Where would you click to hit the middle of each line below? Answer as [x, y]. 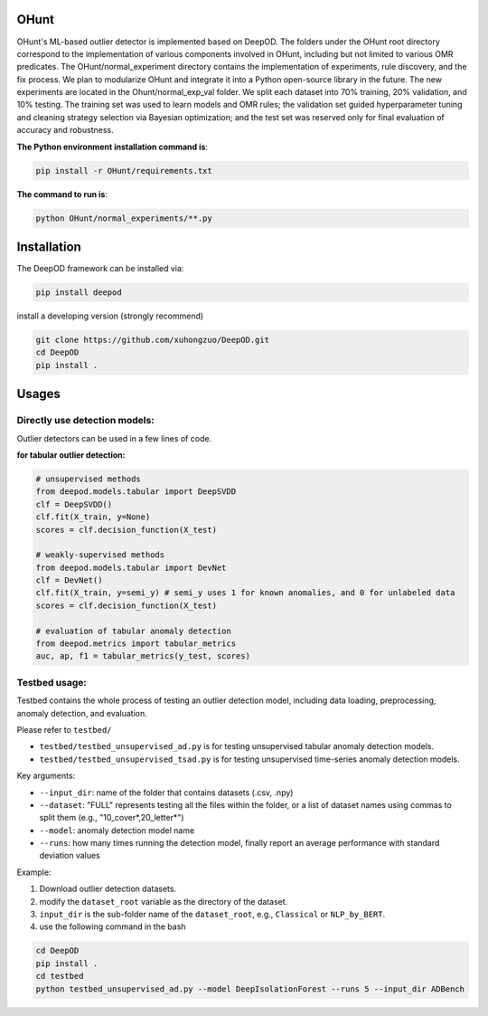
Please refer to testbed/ [64, 729]
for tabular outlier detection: [71, 455]
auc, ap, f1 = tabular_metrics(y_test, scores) [143, 656]
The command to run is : [62, 194]
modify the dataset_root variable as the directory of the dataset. [164, 901]
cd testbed [60, 976]
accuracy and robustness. [65, 130]
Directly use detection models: [86, 421]
